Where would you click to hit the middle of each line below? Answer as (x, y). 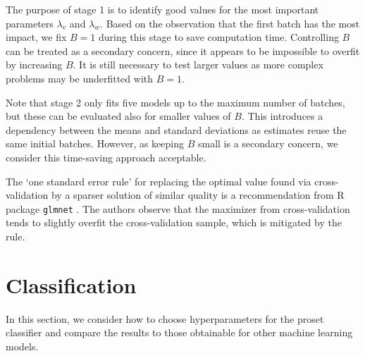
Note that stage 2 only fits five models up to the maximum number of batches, (175, 102)
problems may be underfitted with (80, 78)
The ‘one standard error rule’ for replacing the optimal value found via (159, 181)
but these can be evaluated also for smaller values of (118, 116)
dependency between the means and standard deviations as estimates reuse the (176, 129)
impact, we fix (36, 37)
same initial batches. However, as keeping (95, 143)
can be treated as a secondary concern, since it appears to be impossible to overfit (183, 50)
